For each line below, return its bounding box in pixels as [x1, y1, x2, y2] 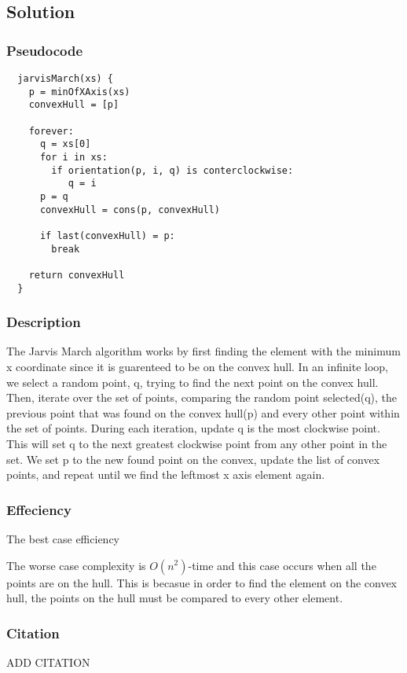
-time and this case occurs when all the [188, 557, 376, 573]
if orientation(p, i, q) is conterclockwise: [51, 164, 294, 176]
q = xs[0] [39, 138, 91, 150]
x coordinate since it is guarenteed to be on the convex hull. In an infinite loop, [6, 358, 388, 374]
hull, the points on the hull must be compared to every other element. [6, 590, 343, 606]
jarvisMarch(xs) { [17, 73, 114, 84]
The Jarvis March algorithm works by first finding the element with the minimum [6, 343, 401, 359]
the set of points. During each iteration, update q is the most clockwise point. [6, 420, 380, 436]
